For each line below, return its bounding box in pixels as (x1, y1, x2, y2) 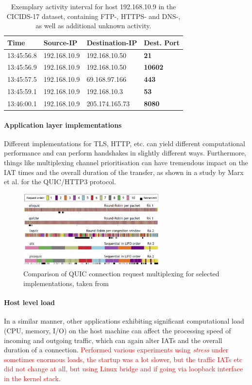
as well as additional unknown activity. (35, 20, 151, 31)
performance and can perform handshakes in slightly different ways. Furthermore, (4, 148, 247, 158)
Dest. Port (144, 37, 180, 47)
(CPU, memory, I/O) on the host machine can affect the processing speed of (4, 326, 231, 336)
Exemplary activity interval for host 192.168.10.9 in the (11, 1, 176, 11)
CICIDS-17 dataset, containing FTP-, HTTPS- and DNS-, (6, 11, 181, 21)
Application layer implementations (4, 119, 122, 130)
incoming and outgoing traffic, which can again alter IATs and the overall (4, 335, 222, 345)
